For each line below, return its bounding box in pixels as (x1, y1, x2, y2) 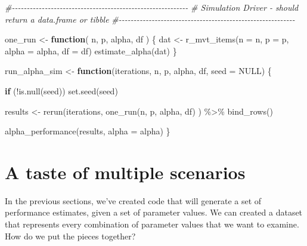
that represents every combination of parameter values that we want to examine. (5, 218, 299, 230)
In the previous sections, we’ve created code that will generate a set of (5, 194, 262, 207)
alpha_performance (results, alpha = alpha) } (5, 125, 170, 137)
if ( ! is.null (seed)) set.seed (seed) (5, 84, 118, 97)
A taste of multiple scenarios (5, 159, 246, 184)
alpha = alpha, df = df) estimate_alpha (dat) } (5, 44, 177, 57)
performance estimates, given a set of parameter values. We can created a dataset (5, 206, 303, 219)
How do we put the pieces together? (5, 229, 136, 242)
